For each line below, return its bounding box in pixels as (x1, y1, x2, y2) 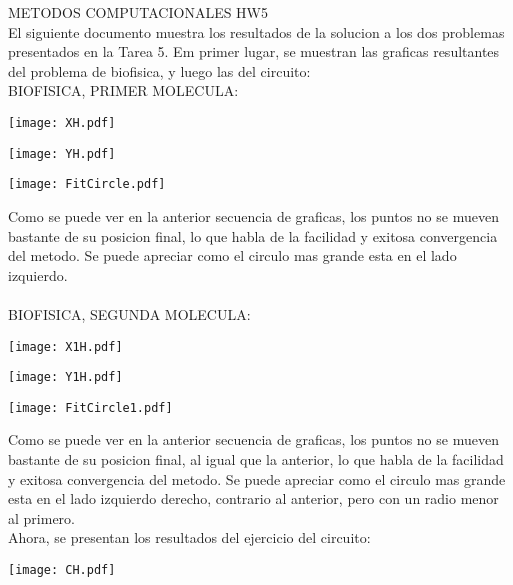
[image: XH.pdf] (8, 115, 116, 130)
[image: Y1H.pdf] (8, 370, 123, 385)
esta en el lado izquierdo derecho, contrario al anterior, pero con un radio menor (8, 488, 499, 509)
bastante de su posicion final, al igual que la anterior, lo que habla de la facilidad (8, 449, 504, 470)
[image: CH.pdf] (8, 563, 116, 578)
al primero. (8, 507, 75, 528)
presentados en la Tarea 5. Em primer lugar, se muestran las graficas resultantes (8, 41, 500, 62)
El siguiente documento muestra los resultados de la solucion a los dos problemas (8, 21, 505, 42)
